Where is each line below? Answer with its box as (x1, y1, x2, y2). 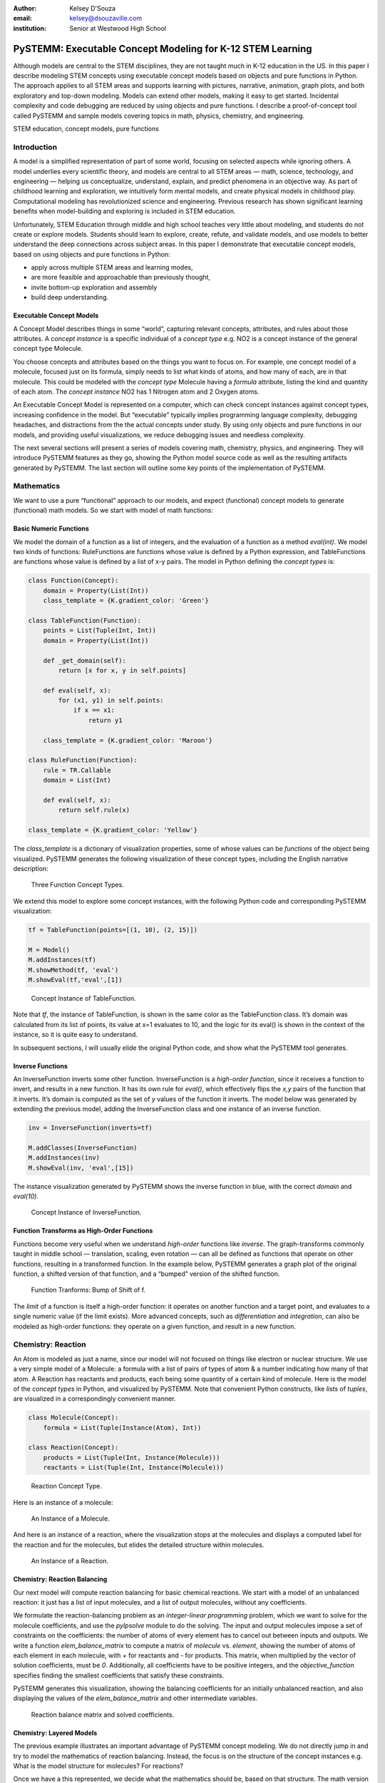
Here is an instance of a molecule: (13, 1498, 113, 1506)
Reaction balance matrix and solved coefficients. (31, 1710, 175, 1719)
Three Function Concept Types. (31, 881, 124, 889)
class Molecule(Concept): (28, 1414, 119, 1422)
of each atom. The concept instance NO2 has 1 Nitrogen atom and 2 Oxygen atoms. (13, 387, 260, 396)
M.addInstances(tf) (28, 956, 96, 964)
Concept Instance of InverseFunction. (31, 1208, 142, 1217)
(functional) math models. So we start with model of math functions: (13, 506, 213, 515)
